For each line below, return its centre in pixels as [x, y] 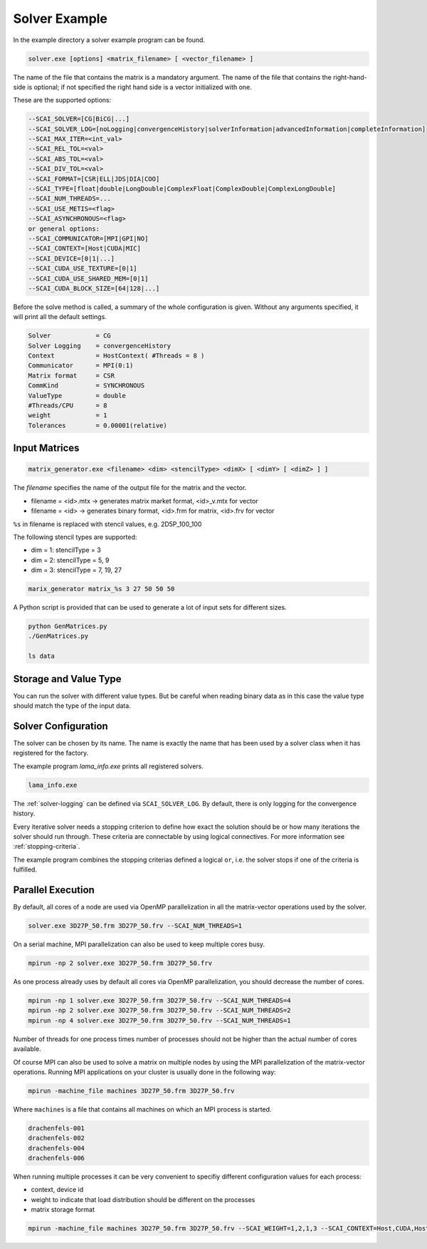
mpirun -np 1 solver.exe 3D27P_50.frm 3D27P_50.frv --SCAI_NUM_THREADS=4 [159, 1000]
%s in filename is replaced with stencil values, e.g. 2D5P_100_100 [107, 524]
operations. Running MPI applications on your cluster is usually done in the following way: [145, 1072]
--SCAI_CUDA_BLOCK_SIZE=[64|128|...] [94, 288]
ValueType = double [77, 396]
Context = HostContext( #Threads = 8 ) [116, 356]
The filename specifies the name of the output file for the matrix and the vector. [130, 488]
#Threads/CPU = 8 [68, 406]
